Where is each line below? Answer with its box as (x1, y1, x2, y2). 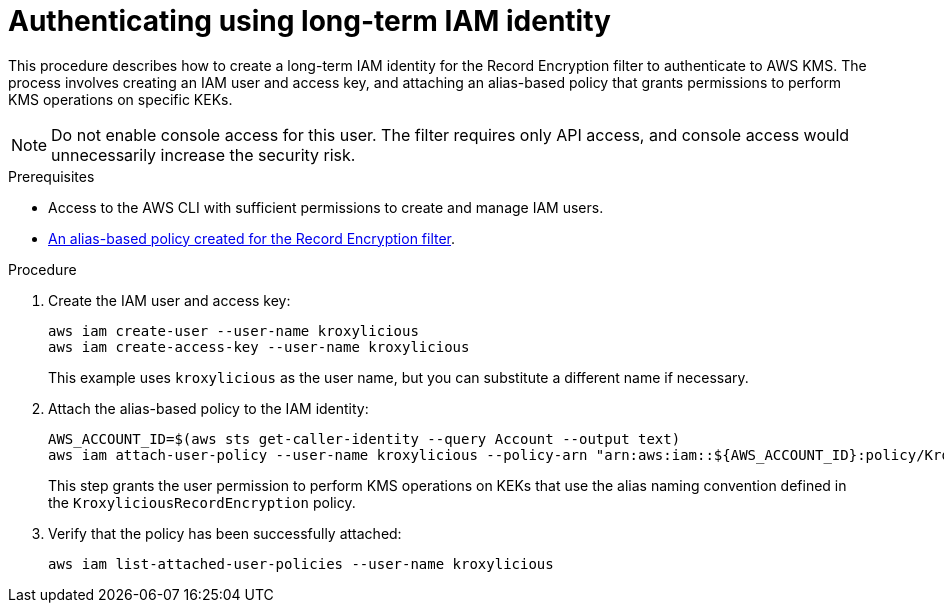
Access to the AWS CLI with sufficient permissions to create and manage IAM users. (48, 198, 604, 216)
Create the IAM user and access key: (48, 291, 291, 309)
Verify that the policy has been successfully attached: (48, 524, 402, 542)
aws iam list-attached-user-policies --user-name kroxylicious (48, 555, 554, 572)
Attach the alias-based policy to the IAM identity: (48, 399, 369, 417)
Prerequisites (8, 167, 95, 185)
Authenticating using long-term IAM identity (8, 4, 611, 38)
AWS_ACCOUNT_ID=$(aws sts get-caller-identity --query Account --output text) (48, 430, 681, 447)
